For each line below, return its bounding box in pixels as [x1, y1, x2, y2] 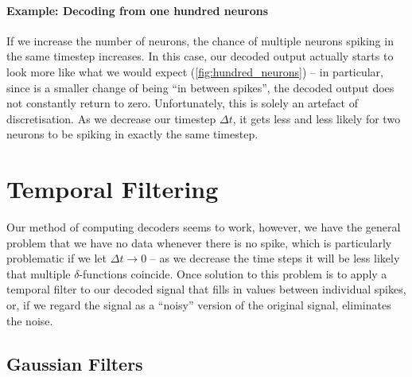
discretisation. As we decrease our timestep [6, 110, 216, 126]
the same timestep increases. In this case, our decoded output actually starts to [6, 48, 394, 64]
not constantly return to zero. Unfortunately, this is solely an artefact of [6, 95, 358, 111]
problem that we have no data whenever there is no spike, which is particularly [6, 234, 392, 251]
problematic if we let [6, 250, 107, 266]
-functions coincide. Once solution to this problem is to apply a [79, 265, 387, 282]
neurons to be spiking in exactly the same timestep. [6, 126, 258, 142]
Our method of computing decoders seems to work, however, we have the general [6, 219, 401, 235]
